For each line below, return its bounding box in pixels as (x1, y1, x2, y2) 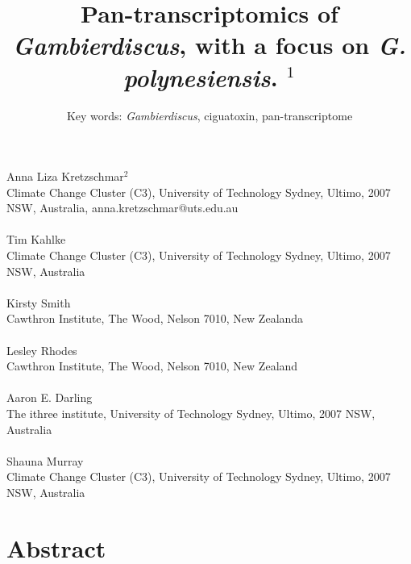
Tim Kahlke (6, 231, 66, 248)
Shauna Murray (6, 452, 84, 469)
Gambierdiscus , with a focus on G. (13, 28, 406, 62)
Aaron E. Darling (6, 389, 93, 406)
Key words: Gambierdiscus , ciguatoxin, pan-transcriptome (66, 107, 353, 123)
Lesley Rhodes (6, 341, 77, 358)
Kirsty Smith (6, 294, 71, 311)
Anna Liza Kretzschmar (6, 168, 124, 185)
